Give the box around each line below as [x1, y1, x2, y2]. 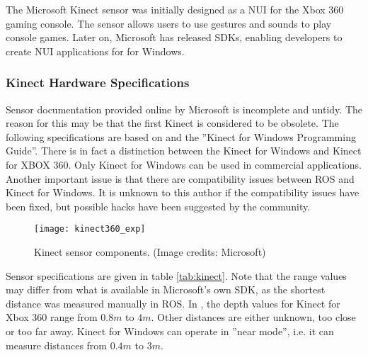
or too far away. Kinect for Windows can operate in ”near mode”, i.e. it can [6, 323, 334, 338]
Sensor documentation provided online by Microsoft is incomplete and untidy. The [6, 101, 363, 116]
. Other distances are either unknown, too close [151, 310, 356, 325]
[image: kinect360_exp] [34, 224, 146, 235]
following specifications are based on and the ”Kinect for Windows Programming [6, 129, 356, 144]
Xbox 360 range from [6, 310, 98, 325]
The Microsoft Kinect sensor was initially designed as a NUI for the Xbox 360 [6, 2, 344, 16]
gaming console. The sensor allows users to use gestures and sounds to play [6, 16, 332, 30]
